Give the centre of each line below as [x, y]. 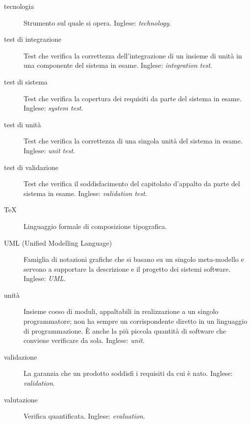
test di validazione [31, 167]
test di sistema [26, 81]
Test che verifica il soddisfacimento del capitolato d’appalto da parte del [132, 184]
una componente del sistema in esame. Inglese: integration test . [118, 65]
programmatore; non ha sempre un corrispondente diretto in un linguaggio [136, 321]
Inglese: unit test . [49, 150]
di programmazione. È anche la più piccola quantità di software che [125, 330]
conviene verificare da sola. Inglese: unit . [84, 340]
